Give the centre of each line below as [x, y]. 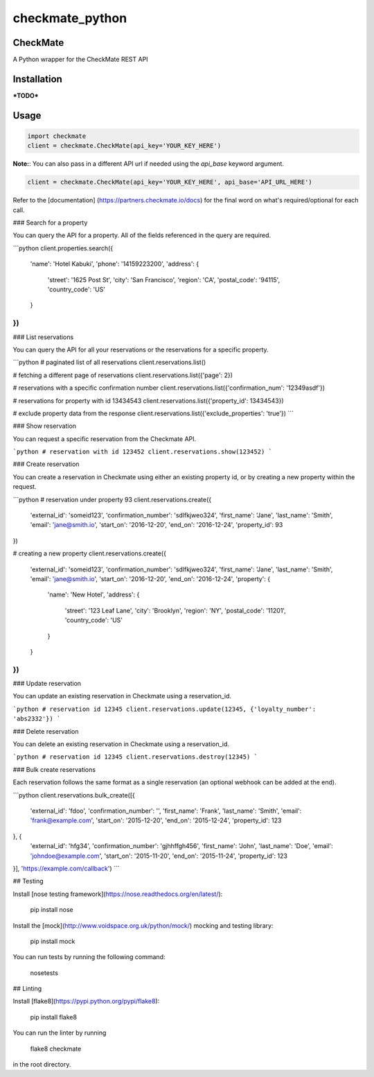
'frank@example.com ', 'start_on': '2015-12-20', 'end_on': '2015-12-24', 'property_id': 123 [156, 820]
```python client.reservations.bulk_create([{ [74, 795]
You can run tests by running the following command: [89, 957]
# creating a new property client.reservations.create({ [89, 553]
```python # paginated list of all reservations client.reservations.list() [109, 362]
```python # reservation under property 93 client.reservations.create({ [112, 499]
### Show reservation [44, 426]
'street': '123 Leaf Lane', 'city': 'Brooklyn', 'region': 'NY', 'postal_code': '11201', [176, 610]
